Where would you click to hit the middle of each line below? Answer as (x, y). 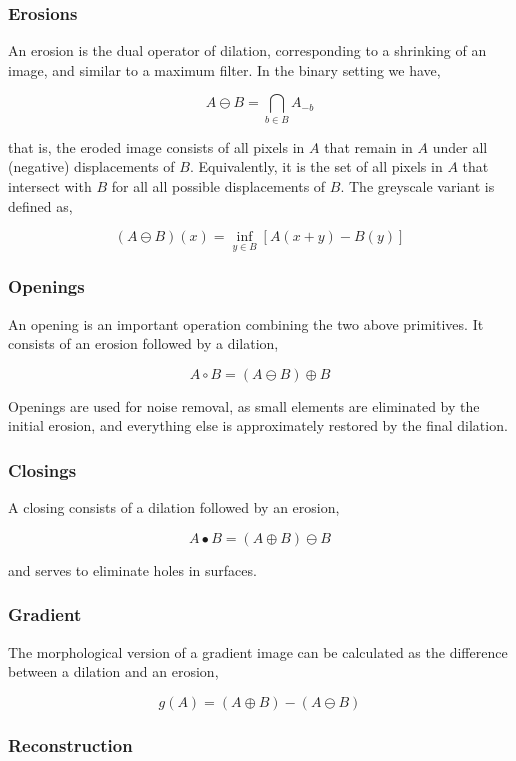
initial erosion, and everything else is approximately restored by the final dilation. (258, 425)
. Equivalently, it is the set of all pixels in (316, 166)
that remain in (368, 146)
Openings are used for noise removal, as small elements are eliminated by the (244, 405)
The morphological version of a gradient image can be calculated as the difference (258, 651)
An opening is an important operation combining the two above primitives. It (246, 323)
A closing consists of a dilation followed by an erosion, (174, 507)
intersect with (50, 185)
